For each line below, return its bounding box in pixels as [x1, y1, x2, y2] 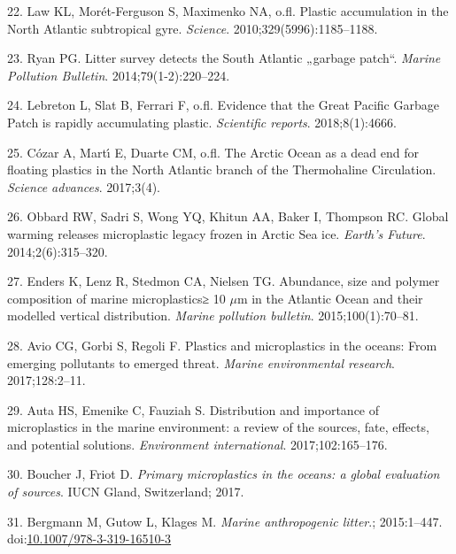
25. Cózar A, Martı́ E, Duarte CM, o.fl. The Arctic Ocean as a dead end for [7, 142, 419, 161]
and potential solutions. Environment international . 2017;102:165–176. [7, 435, 388, 453]
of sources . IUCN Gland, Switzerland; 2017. [7, 482, 244, 501]
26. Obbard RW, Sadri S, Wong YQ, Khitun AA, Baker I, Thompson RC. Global [7, 207, 449, 226]
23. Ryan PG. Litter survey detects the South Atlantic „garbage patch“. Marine [7, 49, 441, 67]
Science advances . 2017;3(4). [7, 177, 160, 196]
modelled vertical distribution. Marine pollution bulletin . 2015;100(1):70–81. [7, 306, 419, 325]
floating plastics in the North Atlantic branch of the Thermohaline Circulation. [7, 160, 437, 179]
